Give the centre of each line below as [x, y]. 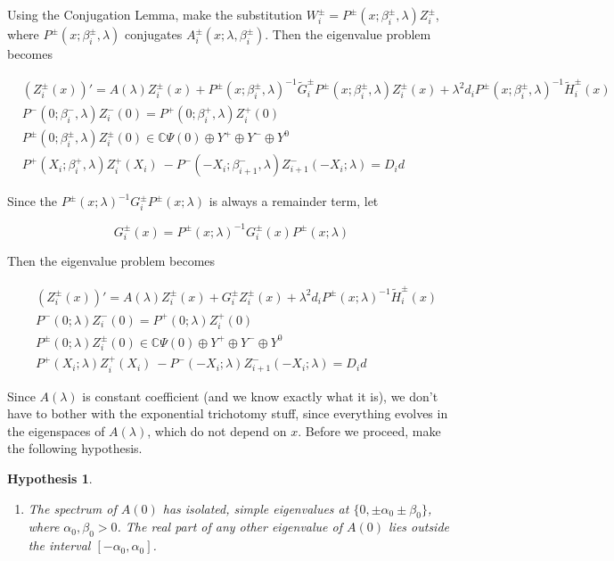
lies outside [418, 527]
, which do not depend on [217, 430]
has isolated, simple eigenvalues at [256, 508]
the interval [59, 545]
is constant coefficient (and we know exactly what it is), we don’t [260, 396]
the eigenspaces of [56, 430]
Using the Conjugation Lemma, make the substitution [155, 14]
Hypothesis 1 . [50, 478]
